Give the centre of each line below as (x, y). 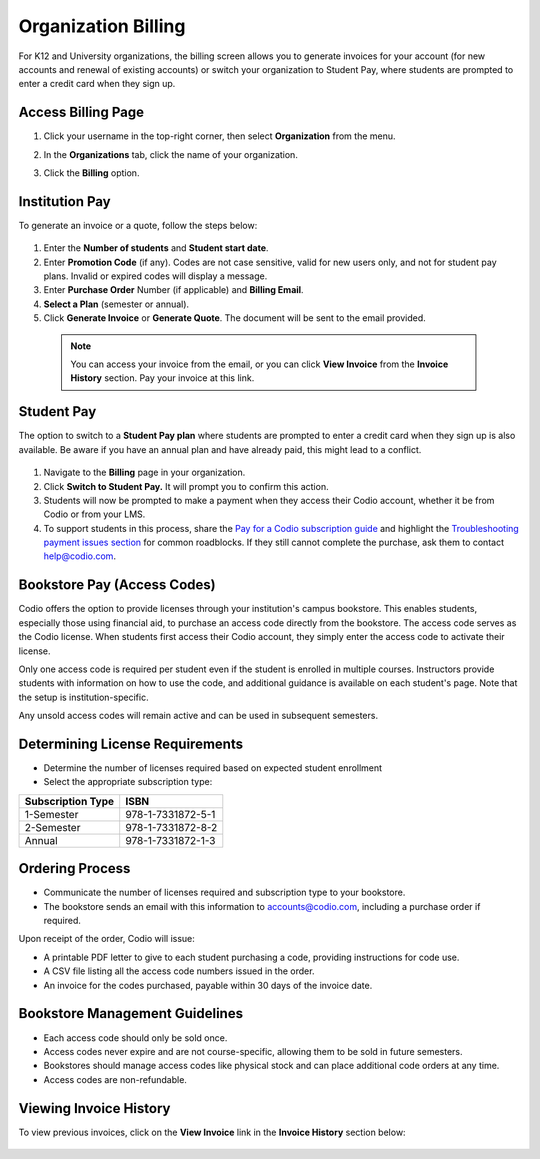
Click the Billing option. (91, 173)
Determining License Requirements (131, 743)
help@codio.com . (80, 556)
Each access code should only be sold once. (135, 1037)
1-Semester (51, 814)
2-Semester (52, 827)
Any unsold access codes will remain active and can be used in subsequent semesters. (198, 716)
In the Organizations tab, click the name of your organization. (171, 154)
